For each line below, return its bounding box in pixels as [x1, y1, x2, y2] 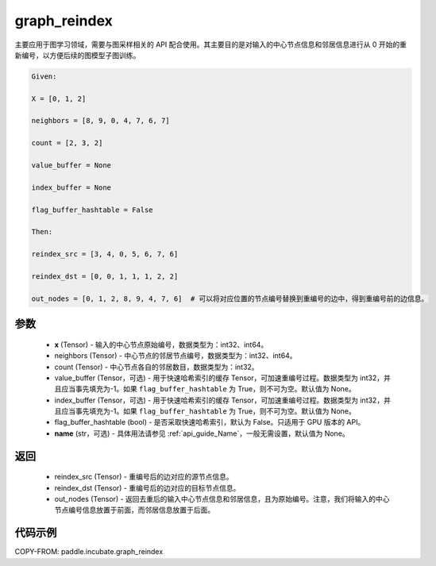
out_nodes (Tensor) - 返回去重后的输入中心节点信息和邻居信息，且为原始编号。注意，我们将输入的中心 [54, 495, 390, 504]
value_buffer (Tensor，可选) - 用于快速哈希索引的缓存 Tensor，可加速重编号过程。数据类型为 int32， [54, 373, 384, 383]
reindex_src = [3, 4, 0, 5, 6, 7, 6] [31, 250, 179, 259]
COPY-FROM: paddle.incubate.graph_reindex [14, 547, 164, 556]
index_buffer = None [31, 183, 111, 192]
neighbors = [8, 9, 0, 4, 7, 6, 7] [31, 116, 170, 125]
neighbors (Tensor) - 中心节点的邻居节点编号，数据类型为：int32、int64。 [54, 351, 297, 360]
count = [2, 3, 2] [31, 139, 103, 148]
